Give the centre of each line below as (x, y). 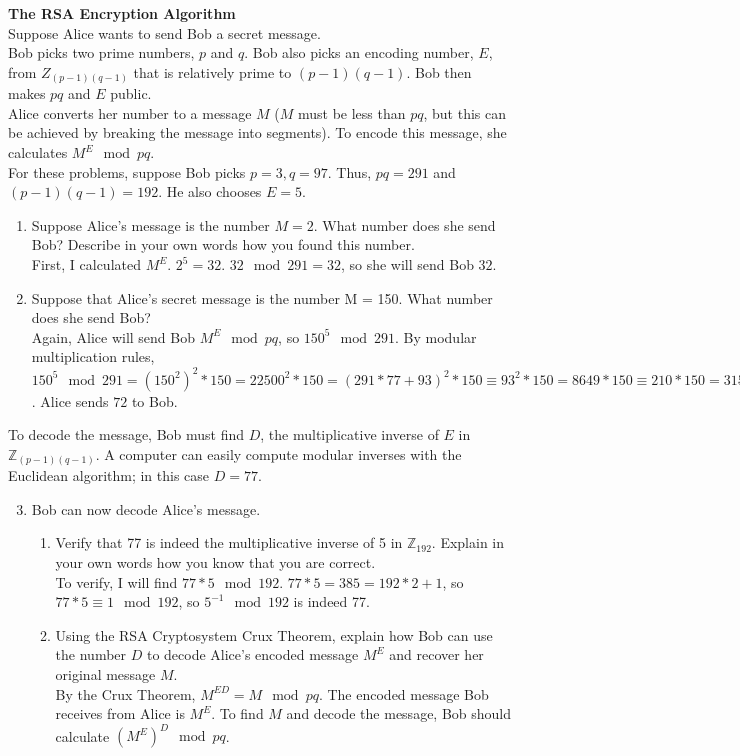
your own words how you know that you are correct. (215, 562)
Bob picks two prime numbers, (101, 52)
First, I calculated (86, 264)
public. (131, 93)
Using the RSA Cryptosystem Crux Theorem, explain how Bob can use (274, 634)
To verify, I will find (116, 581)
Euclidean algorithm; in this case (109, 475)
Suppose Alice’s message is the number (150, 224)
